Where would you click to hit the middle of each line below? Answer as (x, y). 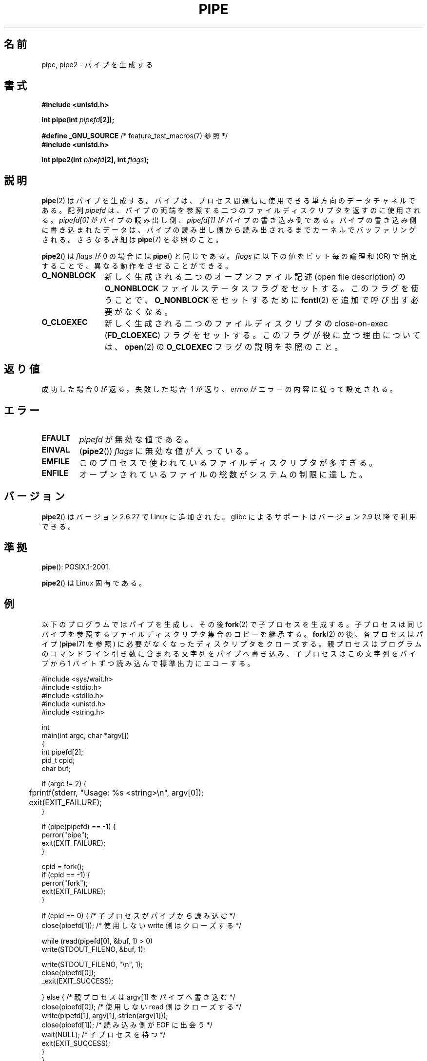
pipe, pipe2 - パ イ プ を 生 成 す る (97, 64)
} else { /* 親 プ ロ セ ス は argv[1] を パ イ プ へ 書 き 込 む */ (138, 997)
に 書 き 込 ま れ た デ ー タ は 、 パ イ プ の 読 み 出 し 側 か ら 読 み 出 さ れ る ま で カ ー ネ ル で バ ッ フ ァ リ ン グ (229, 230)
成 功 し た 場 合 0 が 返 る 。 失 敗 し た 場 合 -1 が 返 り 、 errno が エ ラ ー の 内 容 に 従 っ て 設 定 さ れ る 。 (219, 389)
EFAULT (56, 438)
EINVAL (56, 449)
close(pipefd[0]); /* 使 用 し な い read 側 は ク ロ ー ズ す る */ (142, 1006)
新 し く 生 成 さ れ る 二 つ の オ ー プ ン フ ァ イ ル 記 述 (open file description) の (255, 277)
